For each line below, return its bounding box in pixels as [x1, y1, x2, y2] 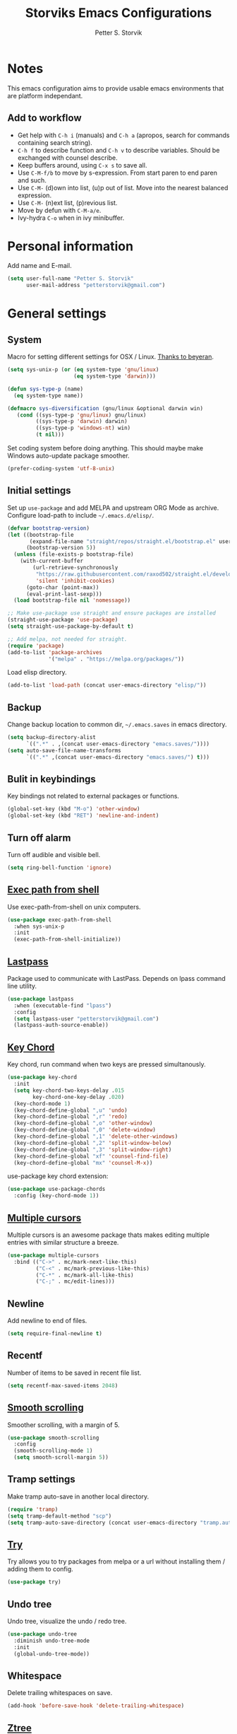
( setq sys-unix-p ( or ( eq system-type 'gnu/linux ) [7, 366, 159, 373]
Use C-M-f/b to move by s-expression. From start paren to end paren [17, 168, 217, 177]
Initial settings [7, 484, 72, 496]
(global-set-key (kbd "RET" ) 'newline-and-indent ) [7, 812, 159, 820]
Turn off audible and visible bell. [7, 850, 101, 859]
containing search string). [17, 138, 93, 146]
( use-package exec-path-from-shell [7, 916, 112, 924]
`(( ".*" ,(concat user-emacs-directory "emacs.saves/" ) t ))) [25, 753, 210, 761]
